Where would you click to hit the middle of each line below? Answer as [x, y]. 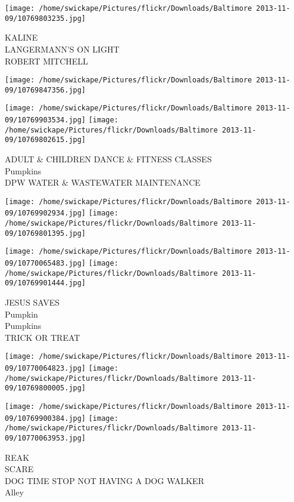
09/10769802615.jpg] [46, 140]
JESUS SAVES [32, 302]
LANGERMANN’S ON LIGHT [62, 49]
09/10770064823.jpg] [46, 369]
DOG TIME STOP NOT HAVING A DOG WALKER [104, 480]
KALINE [21, 37]
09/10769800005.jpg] [46, 388]
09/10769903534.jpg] [46, 120]
